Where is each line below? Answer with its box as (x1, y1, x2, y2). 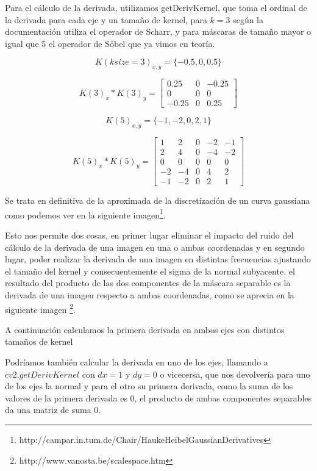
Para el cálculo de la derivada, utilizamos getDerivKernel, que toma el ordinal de (5, 1, 307, 13)
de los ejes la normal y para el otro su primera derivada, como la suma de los (5, 379, 293, 392)
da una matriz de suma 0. (5, 403, 101, 416)
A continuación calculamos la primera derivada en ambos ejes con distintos (5, 323, 285, 336)
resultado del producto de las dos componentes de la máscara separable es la (5, 276, 291, 289)
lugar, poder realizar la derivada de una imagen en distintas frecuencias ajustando (5, 253, 311, 265)
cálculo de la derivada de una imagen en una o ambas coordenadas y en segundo (5, 240, 305, 253)
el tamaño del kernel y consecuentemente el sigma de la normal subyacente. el (5, 264, 295, 277)
